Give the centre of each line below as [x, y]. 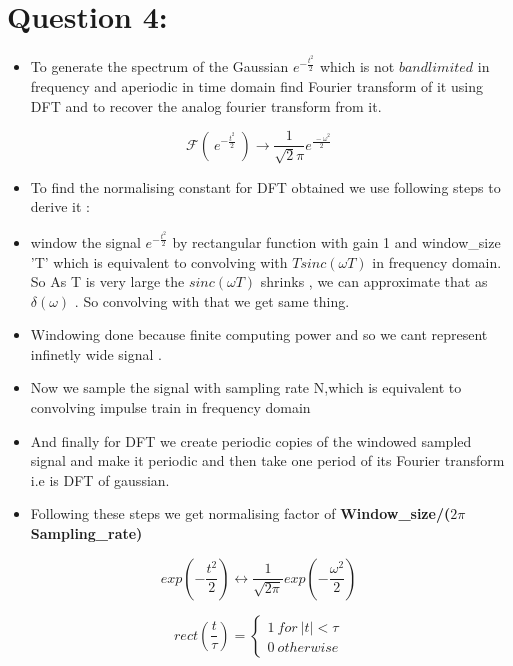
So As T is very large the [107, 281]
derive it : [60, 206]
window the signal [85, 241]
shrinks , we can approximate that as [374, 281]
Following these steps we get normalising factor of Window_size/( [240, 513]
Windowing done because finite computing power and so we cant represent [259, 334]
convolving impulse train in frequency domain [170, 407]
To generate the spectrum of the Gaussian [159, 66]
